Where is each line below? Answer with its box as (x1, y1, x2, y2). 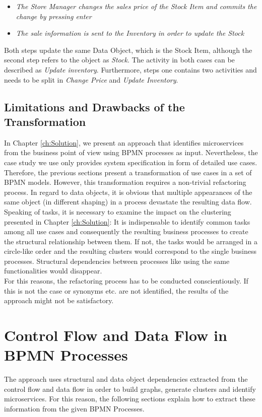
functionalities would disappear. (4, 265, 102, 276)
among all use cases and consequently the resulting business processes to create (4, 226, 248, 237)
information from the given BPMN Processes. (4, 403, 145, 413)
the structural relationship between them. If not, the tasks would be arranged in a (4, 236, 257, 246)
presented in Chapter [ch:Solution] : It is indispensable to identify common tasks (4, 216, 250, 227)
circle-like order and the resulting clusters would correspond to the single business (4, 246, 256, 256)
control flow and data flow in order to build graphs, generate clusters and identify (4, 383, 256, 394)
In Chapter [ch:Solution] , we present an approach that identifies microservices (4, 137, 244, 148)
